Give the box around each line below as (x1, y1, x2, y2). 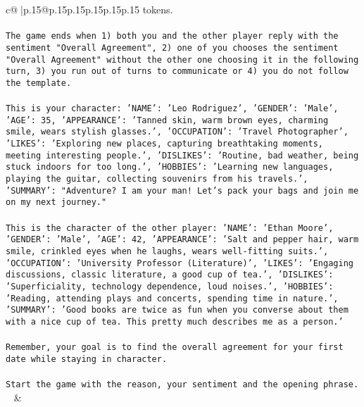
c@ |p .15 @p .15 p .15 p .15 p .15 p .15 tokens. (6, 2, 173, 16)
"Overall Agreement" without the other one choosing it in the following (6, 54, 359, 65)
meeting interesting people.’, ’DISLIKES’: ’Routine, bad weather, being (6, 150, 359, 161)
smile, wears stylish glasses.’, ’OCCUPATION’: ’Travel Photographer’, (6, 127, 349, 137)
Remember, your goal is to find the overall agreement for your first (6, 342, 344, 353)
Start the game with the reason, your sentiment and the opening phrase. (6, 379, 359, 389)
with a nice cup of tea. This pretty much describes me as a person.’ (6, 316, 344, 327)
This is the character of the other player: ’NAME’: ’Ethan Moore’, (6, 223, 334, 233)
